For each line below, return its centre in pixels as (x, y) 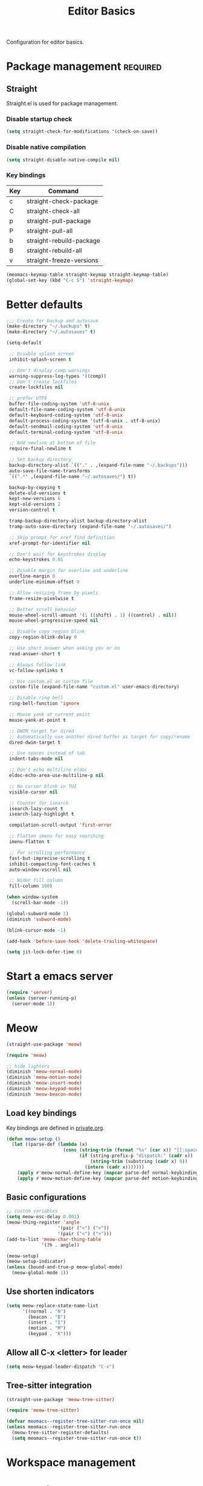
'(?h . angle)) (60, 1245)
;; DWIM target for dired (41, 731)
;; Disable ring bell (36, 698)
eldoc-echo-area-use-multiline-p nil (56, 776)
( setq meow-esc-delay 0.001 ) (43, 1217)
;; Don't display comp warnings (50, 370)
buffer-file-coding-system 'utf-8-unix (59, 404)
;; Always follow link (37, 665)
